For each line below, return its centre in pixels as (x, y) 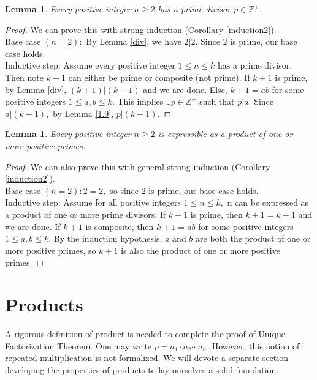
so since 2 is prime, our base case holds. (184, 190)
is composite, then (120, 226)
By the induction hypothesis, (108, 238)
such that (217, 101)
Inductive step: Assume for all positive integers (93, 202)
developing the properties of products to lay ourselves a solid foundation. (142, 369)
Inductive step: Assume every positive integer (90, 65)
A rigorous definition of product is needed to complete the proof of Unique (145, 333)
